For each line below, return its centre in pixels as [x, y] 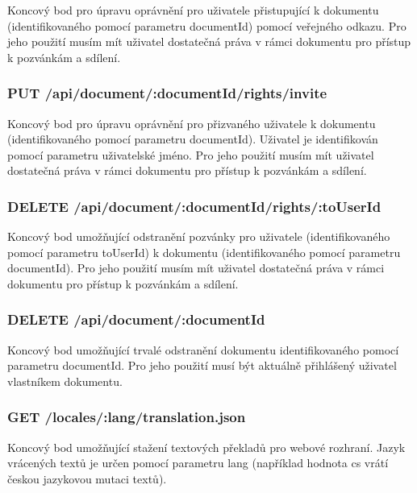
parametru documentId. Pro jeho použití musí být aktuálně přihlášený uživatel [202, 365]
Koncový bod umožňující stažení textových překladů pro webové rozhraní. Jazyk [206, 447]
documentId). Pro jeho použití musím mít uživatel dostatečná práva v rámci [196, 268]
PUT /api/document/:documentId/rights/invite [167, 93]
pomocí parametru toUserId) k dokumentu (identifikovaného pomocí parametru [204, 252]
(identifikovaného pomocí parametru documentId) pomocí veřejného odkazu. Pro [207, 25]
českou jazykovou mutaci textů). [87, 478]
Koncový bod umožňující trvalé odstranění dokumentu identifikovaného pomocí [203, 349]
